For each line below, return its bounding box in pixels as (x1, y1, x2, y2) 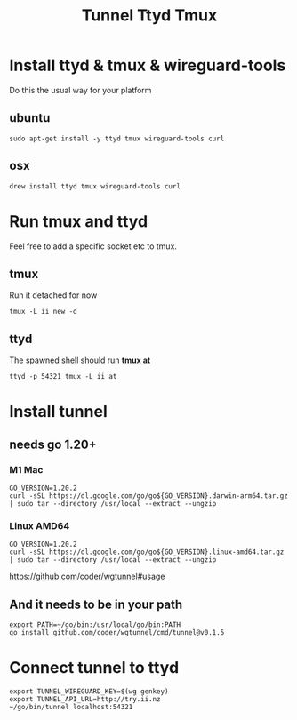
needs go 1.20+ (9, 436, 97, 452)
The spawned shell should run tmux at (9, 355, 151, 365)
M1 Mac (9, 463, 44, 476)
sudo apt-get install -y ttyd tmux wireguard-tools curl (9, 134, 225, 143)
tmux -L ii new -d (9, 308, 77, 316)
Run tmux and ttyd (9, 211, 148, 231)
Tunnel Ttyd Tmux (81, 5, 218, 26)
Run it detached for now (9, 290, 98, 300)
